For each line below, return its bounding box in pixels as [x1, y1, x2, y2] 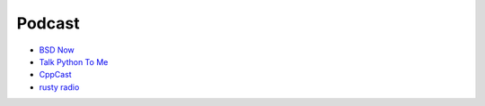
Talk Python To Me [39, 56, 109, 67]
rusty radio [39, 81, 80, 93]
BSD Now [39, 45, 75, 55]
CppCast [39, 69, 72, 80]
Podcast [16, 13, 80, 33]
